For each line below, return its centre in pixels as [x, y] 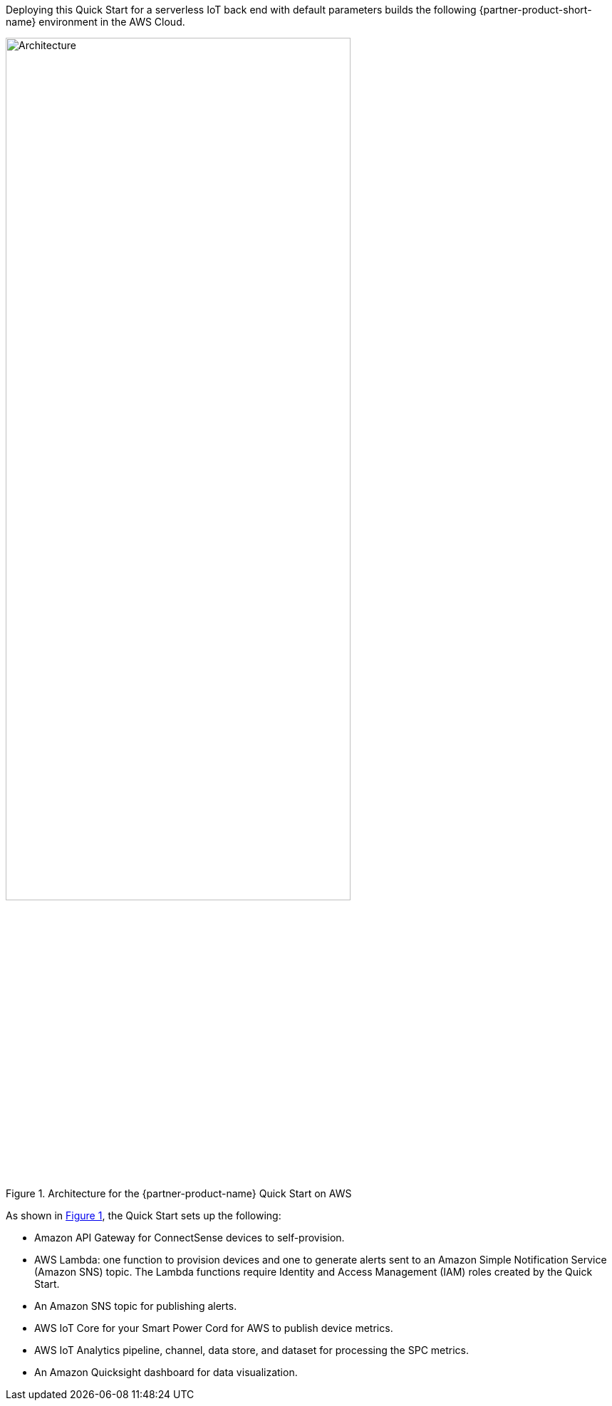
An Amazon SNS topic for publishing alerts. [136, 1306]
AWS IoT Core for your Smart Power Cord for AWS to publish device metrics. [214, 1328]
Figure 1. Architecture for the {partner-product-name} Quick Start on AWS [179, 1193]
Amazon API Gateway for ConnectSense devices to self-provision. [190, 1238]
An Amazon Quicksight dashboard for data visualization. [166, 1372]
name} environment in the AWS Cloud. [95, 22]
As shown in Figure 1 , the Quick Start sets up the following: [144, 1215]
